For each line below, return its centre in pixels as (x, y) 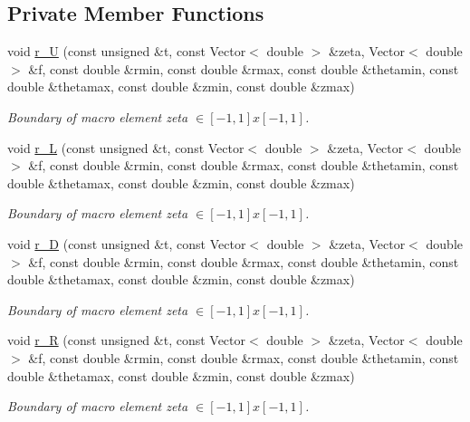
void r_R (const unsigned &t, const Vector (127, 340)
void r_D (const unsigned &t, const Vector (127, 243)
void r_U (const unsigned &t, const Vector (127, 51)
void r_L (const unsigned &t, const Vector (126, 147)
